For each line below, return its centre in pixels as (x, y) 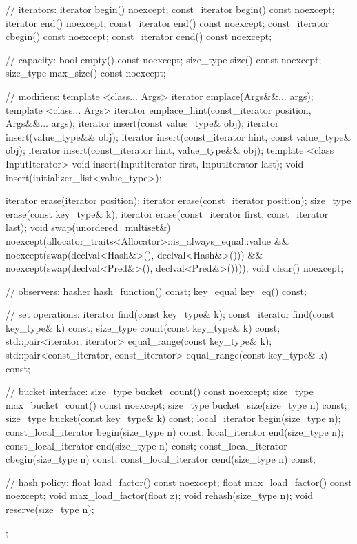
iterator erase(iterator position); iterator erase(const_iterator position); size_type (178, 200)
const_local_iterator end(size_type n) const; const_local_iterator (146, 445)
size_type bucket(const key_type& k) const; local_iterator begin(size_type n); (173, 418)
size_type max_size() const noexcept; (86, 73)
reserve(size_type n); (50, 509)
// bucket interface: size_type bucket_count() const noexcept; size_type (160, 391)
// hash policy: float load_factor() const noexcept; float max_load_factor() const (179, 482)
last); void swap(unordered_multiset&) (88, 227)
